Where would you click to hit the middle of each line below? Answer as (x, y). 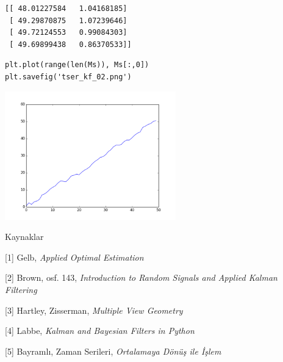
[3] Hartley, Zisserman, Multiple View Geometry (94, 310)
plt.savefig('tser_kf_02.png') (68, 77)
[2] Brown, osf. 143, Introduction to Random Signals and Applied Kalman (141, 277)
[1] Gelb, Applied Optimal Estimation (74, 257)
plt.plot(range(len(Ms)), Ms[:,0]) (77, 65)
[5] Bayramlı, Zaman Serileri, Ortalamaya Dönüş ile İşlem (113, 351)
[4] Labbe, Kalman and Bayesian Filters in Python (100, 331)
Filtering (21, 289)
